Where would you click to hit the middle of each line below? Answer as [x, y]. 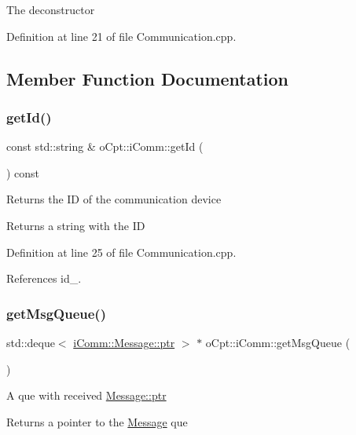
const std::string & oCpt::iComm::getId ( [105, 146]
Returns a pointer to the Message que [97, 421]
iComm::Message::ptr [124, 342]
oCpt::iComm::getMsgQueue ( [278, 342]
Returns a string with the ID [76, 225]
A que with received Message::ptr [86, 395]
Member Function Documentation [148, 78]
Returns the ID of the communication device [114, 199]
